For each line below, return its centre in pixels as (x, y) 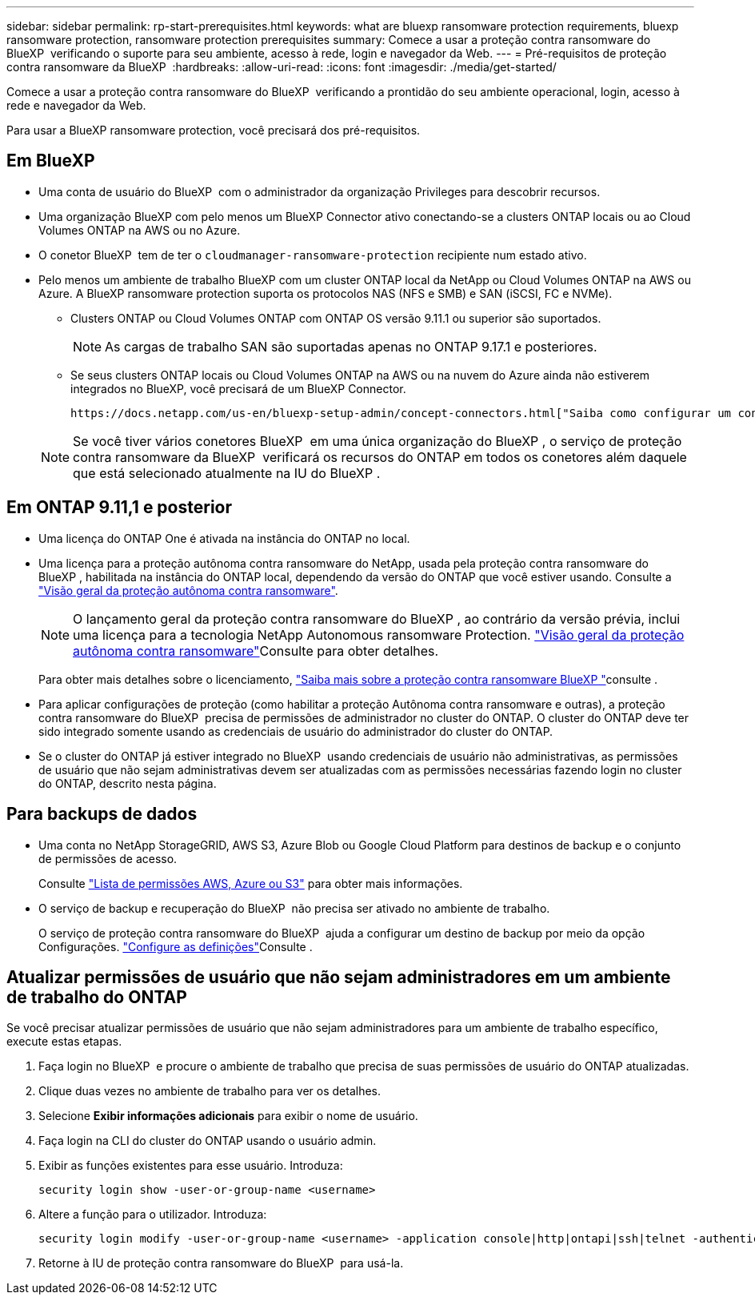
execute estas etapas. (64, 1042)
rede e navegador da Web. (76, 105)
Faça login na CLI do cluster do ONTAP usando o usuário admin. (208, 1141)
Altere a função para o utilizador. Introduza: (153, 1215)
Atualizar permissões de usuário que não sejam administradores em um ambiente (339, 977)
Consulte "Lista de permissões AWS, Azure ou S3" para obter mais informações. (251, 883)
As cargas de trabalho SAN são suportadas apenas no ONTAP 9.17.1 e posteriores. (351, 346)
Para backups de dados (102, 814)
